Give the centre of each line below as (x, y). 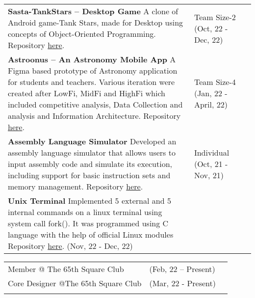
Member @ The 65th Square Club (66, 269)
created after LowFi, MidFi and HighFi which (87, 93)
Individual (212, 152)
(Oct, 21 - (211, 164)
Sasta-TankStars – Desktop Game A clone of (93, 11)
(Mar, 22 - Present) (182, 283)
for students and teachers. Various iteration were (91, 82)
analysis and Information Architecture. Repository (94, 116)
